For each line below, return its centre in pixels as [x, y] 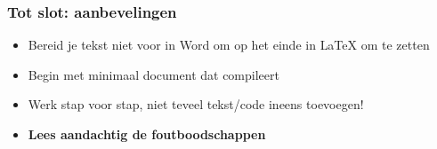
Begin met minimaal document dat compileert [154, 74]
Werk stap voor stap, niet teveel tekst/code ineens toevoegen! [196, 104]
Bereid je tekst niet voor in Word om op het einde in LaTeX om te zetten [229, 45]
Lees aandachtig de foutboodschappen [147, 134]
